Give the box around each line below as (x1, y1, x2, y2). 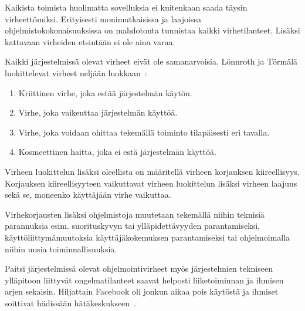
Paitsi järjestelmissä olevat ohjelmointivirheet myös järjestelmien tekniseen (5, 262, 273, 275)
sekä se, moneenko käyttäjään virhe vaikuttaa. (5, 188, 171, 201)
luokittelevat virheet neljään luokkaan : (5, 66, 147, 79)
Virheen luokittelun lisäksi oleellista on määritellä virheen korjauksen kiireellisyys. (5, 165, 300, 177)
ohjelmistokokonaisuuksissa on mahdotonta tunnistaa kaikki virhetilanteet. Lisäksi (5, 24, 300, 36)
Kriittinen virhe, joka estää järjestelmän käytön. (18, 86, 192, 99)
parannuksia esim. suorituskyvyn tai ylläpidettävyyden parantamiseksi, (5, 219, 260, 232)
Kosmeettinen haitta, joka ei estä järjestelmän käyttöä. (18, 146, 216, 158)
